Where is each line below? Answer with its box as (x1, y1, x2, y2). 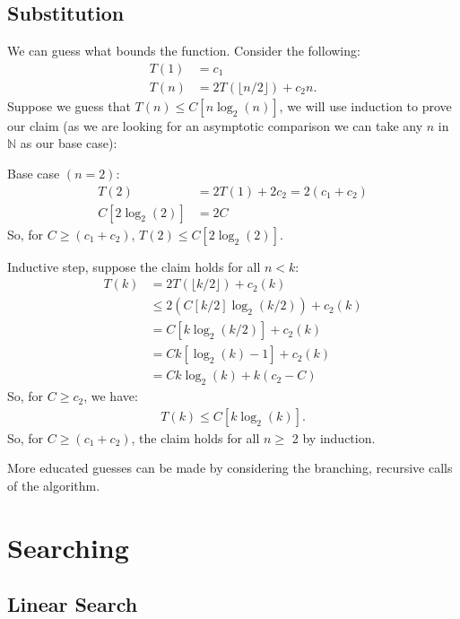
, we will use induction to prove (279, 96, 452, 115)
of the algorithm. (7, 476, 100, 495)
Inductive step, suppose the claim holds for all (7, 257, 261, 275)
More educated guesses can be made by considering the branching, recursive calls (7, 458, 453, 477)
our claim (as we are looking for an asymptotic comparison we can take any (7, 116, 423, 135)
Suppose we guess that (7, 96, 131, 115)
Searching (7, 528, 129, 565)
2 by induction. (291, 428, 376, 447)
